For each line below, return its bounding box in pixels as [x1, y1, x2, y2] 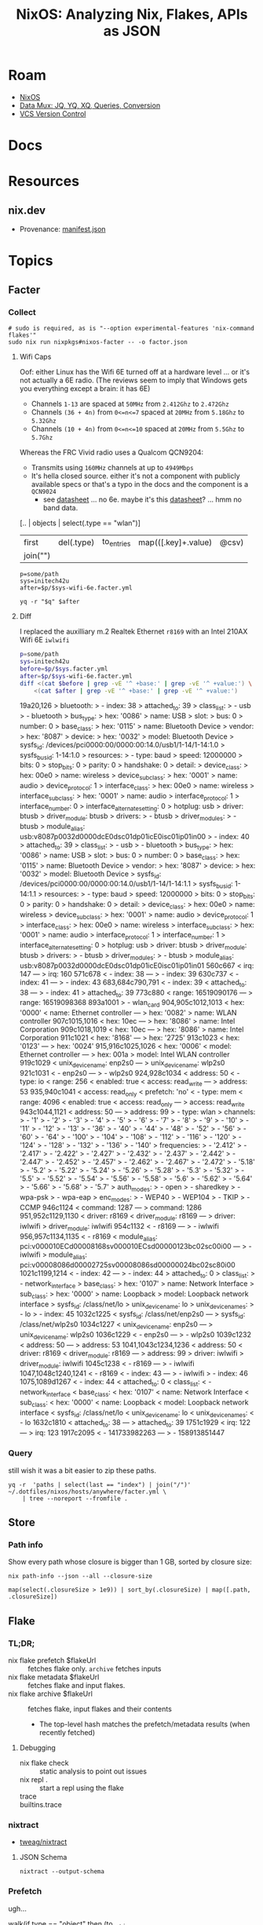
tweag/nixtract [19, 1837, 68, 1846]
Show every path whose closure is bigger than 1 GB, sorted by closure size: [8, 1557, 253, 1567]
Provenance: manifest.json [19, 225, 106, 234]
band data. [42, 503, 79, 512]
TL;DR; [8, 1638, 35, 1649]
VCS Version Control [19, 108, 86, 119]
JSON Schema [19, 1853, 68, 1862]
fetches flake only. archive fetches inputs [27, 1664, 162, 1673]
